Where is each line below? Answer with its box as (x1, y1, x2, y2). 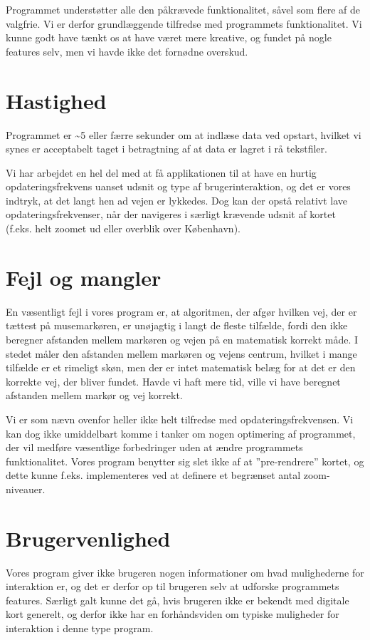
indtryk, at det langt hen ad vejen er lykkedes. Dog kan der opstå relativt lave (6, 192, 348, 207)
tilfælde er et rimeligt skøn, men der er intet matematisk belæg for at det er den (6, 360, 356, 375)
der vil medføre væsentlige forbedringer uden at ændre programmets (6, 440, 303, 455)
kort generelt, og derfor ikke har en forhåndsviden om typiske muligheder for (6, 607, 339, 621)
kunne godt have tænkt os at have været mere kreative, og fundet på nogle (6, 30, 332, 45)
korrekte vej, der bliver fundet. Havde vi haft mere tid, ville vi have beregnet (6, 373, 341, 388)
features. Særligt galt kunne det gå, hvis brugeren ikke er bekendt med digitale (6, 592, 349, 607)
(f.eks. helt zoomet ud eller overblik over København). (6, 221, 240, 236)
